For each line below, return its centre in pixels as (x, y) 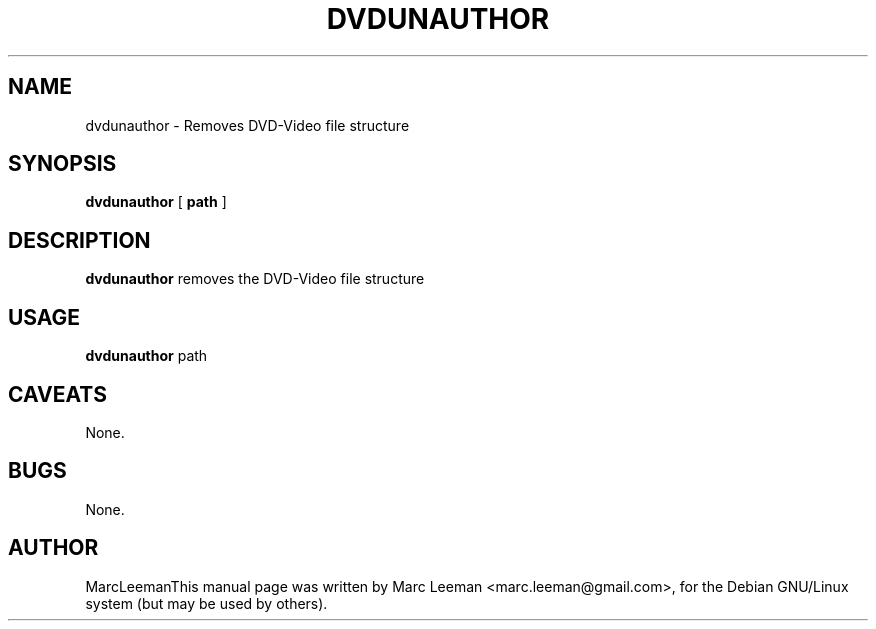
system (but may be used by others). (206, 603)
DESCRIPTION (79, 240)
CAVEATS (57, 394)
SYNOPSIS (62, 164)
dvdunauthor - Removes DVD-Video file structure (247, 125)
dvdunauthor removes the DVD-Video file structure (255, 279)
